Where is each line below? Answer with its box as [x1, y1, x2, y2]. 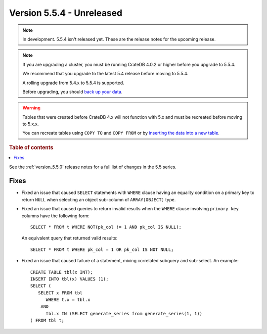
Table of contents [9, 144, 54, 151]
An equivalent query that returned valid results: [21, 235, 118, 241]
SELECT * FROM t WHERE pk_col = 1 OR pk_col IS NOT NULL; [30, 246, 174, 252]
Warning [22, 105, 41, 111]
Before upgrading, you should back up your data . [22, 89, 123, 95]
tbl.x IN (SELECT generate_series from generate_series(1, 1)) [45, 311, 203, 316]
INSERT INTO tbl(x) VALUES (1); [30, 276, 109, 282]
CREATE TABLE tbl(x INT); [30, 269, 93, 275]
